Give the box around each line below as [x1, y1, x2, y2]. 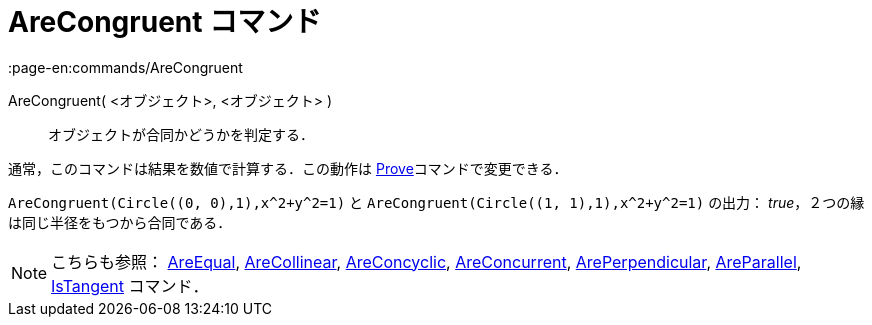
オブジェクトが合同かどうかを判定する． [48, 125, 314, 143]
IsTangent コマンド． [51, 275, 209, 296]
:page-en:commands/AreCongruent [8, 58, 243, 76]
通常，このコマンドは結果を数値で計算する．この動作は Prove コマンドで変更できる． [8, 159, 568, 177]
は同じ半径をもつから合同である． [8, 213, 232, 231]
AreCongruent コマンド [8, 5, 322, 39]
